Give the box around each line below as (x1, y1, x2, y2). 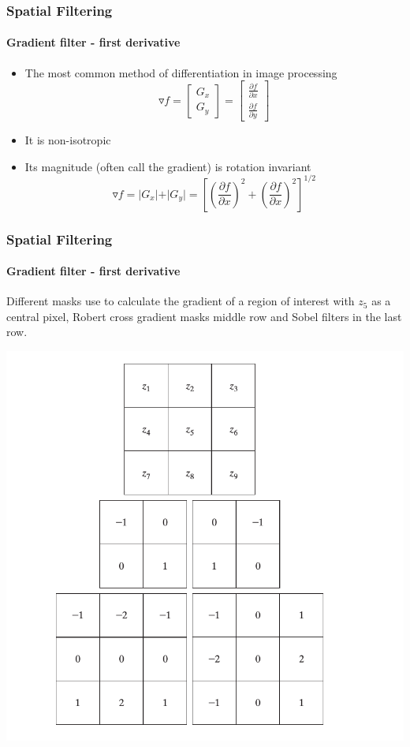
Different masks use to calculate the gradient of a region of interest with (6, 293, 355, 309)
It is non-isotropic (24, 131, 111, 148)
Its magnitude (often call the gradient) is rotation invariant (24, 158, 311, 174)
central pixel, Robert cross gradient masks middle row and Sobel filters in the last (6, 308, 402, 324)
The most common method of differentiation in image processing (24, 64, 337, 80)
